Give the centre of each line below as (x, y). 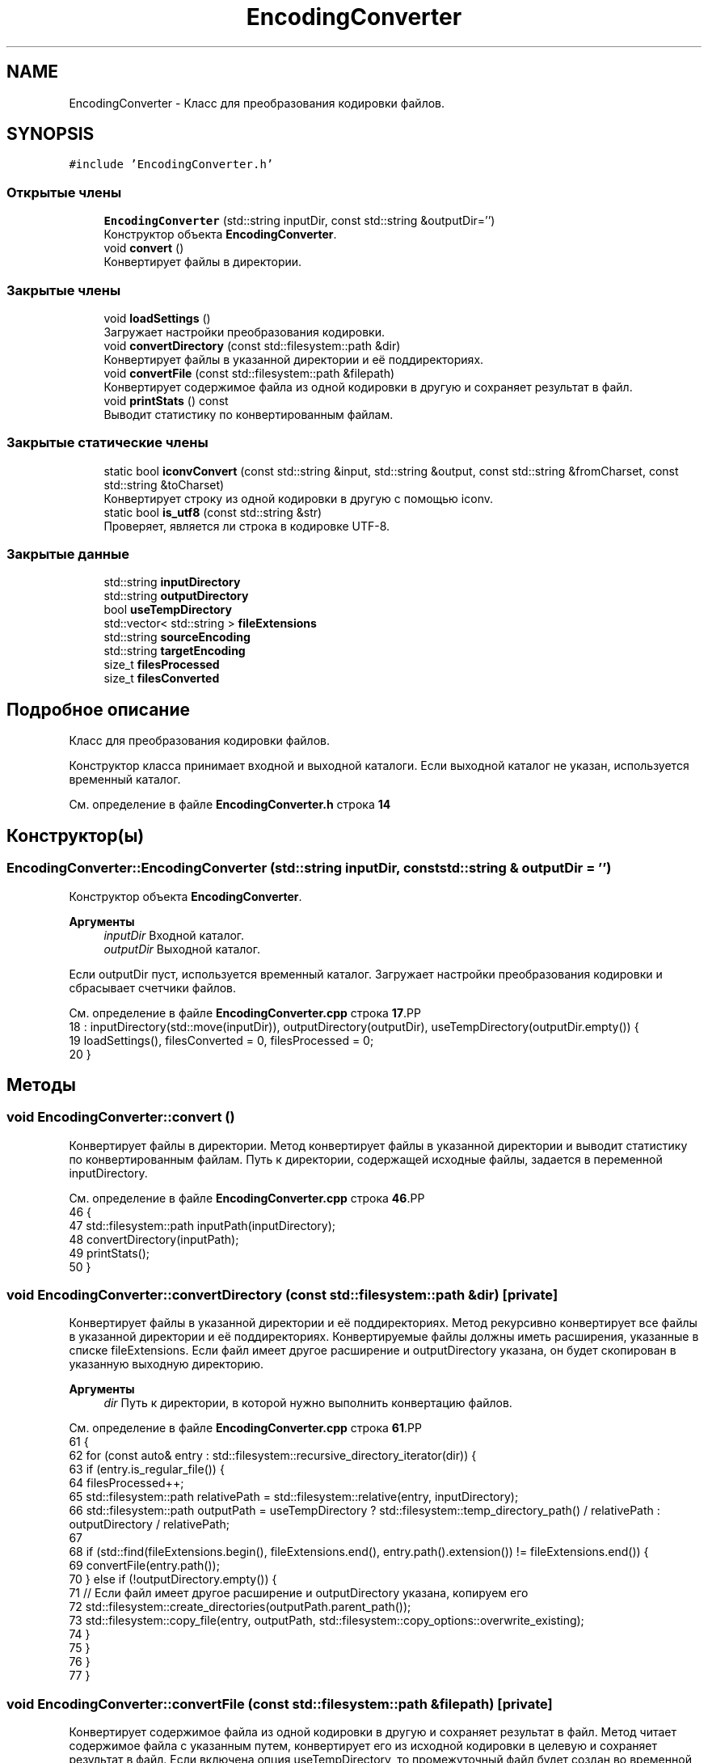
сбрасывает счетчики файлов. (153, 987)
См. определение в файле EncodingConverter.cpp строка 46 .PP (247, 1198)
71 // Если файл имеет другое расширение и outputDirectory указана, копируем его (299, 1593)
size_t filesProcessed (162, 665)
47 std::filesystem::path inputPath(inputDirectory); (202, 1225)
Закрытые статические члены (107, 443)
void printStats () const (166, 400)
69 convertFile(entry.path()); (144, 1566)
